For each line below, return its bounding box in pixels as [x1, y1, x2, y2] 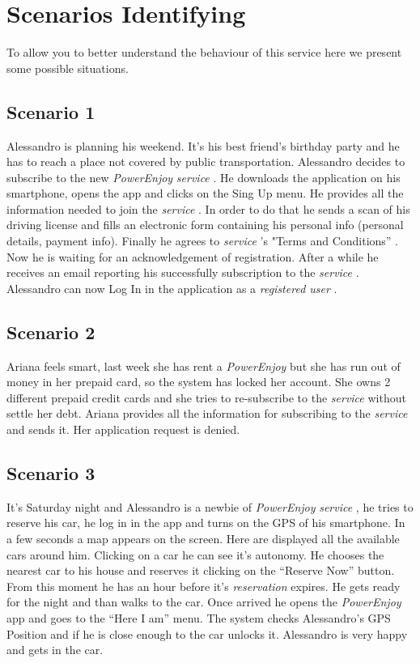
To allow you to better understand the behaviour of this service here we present [6, 44, 402, 61]
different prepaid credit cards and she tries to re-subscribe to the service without [6, 389, 406, 406]
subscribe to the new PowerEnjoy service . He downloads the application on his [6, 168, 401, 185]
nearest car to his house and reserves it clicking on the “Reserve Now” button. [6, 562, 395, 579]
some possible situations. [6, 59, 129, 76]
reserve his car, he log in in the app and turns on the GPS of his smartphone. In [6, 514, 405, 531]
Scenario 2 [6, 319, 95, 344]
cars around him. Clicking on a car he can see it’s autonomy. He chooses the [6, 546, 384, 563]
